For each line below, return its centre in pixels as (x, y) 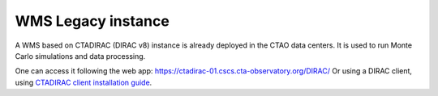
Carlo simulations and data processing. (80, 56)
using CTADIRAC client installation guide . (84, 82)
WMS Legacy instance (92, 21)
